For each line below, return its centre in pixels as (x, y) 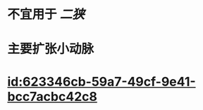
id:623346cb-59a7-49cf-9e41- (101, 82)
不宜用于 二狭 (46, 14)
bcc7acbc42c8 (52, 96)
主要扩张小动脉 (51, 49)
